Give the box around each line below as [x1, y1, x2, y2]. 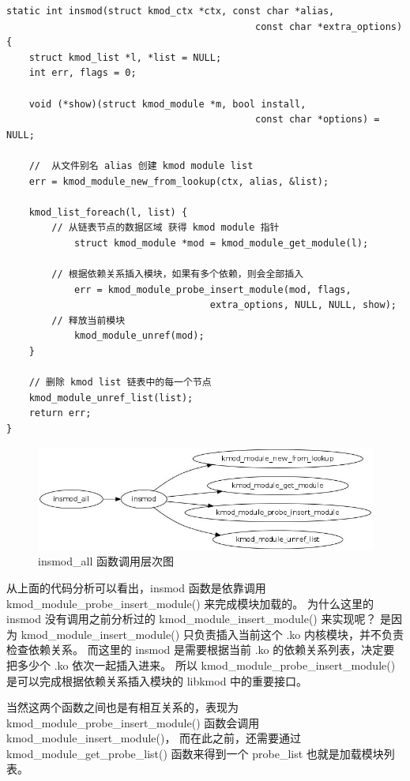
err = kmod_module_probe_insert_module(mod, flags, [73, 283, 352, 295]
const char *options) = [255, 114, 380, 126]
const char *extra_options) [255, 21, 403, 32]
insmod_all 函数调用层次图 [38, 553, 174, 569]
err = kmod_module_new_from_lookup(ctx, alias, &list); [28, 175, 329, 187]
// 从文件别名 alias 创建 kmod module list [28, 160, 254, 171]
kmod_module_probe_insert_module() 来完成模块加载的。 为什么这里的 [6, 595, 374, 611]
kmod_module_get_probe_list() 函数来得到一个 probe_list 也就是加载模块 [6, 745, 384, 761]
